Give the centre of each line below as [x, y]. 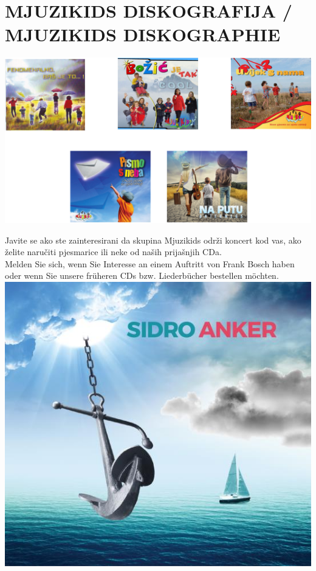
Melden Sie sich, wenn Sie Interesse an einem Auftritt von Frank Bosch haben [150, 263]
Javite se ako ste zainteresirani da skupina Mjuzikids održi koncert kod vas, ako [153, 240]
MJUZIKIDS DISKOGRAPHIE [143, 34]
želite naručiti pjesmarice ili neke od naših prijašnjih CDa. [113, 252]
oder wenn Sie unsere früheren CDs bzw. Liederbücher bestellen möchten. [142, 275]
